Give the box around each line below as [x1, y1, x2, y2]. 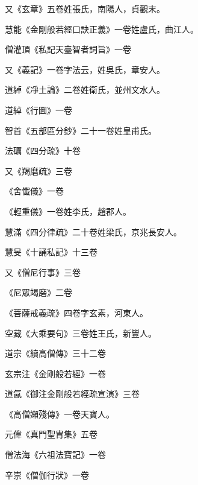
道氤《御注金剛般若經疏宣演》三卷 [5, 387, 140, 400]
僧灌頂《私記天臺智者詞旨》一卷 [5, 43, 131, 55]
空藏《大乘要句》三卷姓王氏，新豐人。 [5, 326, 156, 339]
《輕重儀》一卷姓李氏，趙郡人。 [5, 204, 131, 217]
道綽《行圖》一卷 [5, 103, 72, 116]
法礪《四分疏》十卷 [5, 144, 81, 157]
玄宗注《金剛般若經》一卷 [5, 367, 106, 379]
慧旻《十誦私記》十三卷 [5, 246, 97, 258]
